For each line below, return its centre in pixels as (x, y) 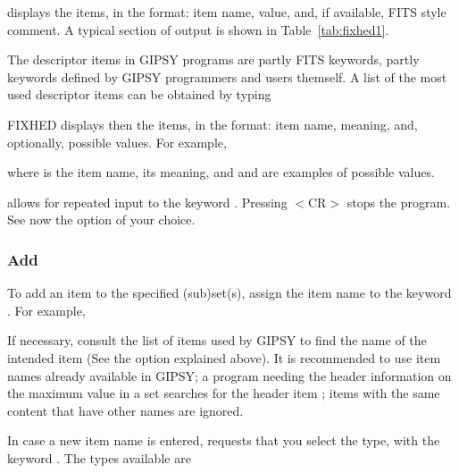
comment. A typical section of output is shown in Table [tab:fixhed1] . (198, 29)
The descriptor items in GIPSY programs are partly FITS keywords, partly (213, 59)
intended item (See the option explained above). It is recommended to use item (224, 357)
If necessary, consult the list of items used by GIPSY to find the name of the (217, 340)
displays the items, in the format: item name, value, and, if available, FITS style (227, 12)
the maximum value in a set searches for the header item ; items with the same (224, 393)
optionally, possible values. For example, (117, 142)
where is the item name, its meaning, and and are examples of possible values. (221, 172)
